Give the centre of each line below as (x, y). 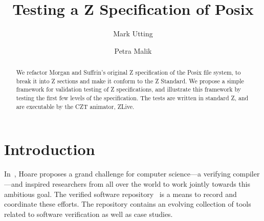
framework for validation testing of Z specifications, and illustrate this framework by (128, 89)
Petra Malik (133, 50)
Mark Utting (133, 34)
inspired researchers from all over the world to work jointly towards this (138, 183)
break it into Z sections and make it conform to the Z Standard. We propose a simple (130, 81)
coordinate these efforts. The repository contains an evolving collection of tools (128, 204)
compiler (246, 174)
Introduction (50, 149)
